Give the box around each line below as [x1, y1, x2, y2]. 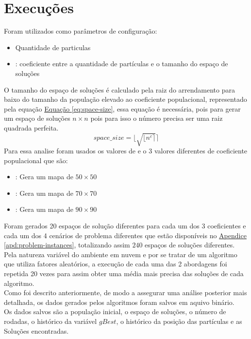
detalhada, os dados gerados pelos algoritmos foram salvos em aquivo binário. [4, 297, 234, 307]
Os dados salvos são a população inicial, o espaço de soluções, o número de [4, 306, 226, 317]
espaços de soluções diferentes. [145, 240, 235, 250]
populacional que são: [4, 155, 68, 165]
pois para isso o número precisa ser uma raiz [90, 113, 223, 123]
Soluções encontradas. [4, 325, 69, 336]
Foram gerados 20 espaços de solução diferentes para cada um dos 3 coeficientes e [4, 220, 246, 230]
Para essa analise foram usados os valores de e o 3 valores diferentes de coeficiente [4, 146, 248, 156]
